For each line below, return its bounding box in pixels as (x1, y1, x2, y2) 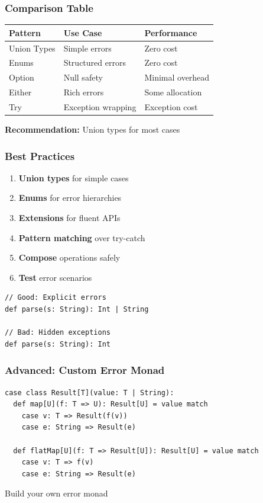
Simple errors (63, 41, 112, 54)
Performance (144, 26, 197, 39)
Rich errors (63, 86, 104, 98)
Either (9, 86, 32, 98)
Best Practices (5, 148, 75, 163)
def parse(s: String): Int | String (5, 305, 149, 313)
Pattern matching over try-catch (18, 231, 145, 244)
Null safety (63, 71, 103, 84)
